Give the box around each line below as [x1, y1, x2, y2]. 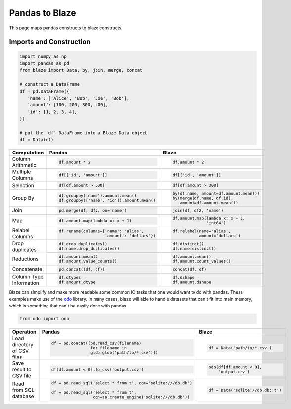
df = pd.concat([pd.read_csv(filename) [51, 340, 142, 346]
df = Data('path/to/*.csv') [208, 345, 272, 350]
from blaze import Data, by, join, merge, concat [19, 67, 143, 73]
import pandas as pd [19, 60, 69, 66]
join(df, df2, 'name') [172, 208, 224, 213]
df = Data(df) [19, 137, 54, 143]
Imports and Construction [9, 38, 91, 46]
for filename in [90, 345, 127, 350]
